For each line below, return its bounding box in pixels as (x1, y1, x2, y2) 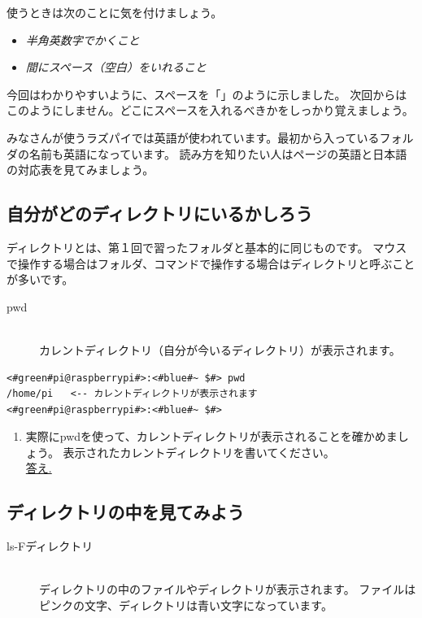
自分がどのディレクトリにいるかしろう (7, 201, 313, 226)
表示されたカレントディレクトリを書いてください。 (63, 443, 335, 460)
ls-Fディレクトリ (7, 537, 94, 555)
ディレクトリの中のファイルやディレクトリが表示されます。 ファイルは (39, 581, 416, 598)
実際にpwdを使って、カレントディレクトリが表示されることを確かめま (25, 428, 398, 445)
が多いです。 (7, 271, 74, 288)
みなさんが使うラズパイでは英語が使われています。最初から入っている (7, 128, 380, 146)
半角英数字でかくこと (25, 31, 140, 48)
